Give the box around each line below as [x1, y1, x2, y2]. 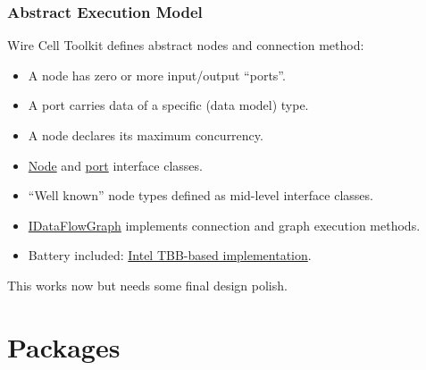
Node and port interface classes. [28, 156, 203, 174]
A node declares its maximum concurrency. [28, 126, 263, 144]
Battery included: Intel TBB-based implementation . [28, 246, 312, 265]
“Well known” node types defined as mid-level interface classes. [28, 186, 373, 205]
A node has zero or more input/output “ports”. [28, 65, 286, 84]
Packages [7, 328, 121, 365]
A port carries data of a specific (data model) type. [28, 96, 309, 114]
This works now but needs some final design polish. [7, 275, 288, 294]
